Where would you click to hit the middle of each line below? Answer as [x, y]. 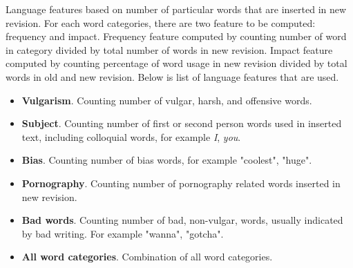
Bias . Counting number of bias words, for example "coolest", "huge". [167, 160]
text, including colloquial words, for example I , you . [131, 136]
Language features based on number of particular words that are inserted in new [176, 9]
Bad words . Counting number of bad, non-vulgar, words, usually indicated [182, 220]
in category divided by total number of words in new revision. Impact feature [169, 49]
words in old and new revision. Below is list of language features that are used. [172, 76]
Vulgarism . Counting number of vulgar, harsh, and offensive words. [167, 100]
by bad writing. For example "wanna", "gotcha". [123, 233]
